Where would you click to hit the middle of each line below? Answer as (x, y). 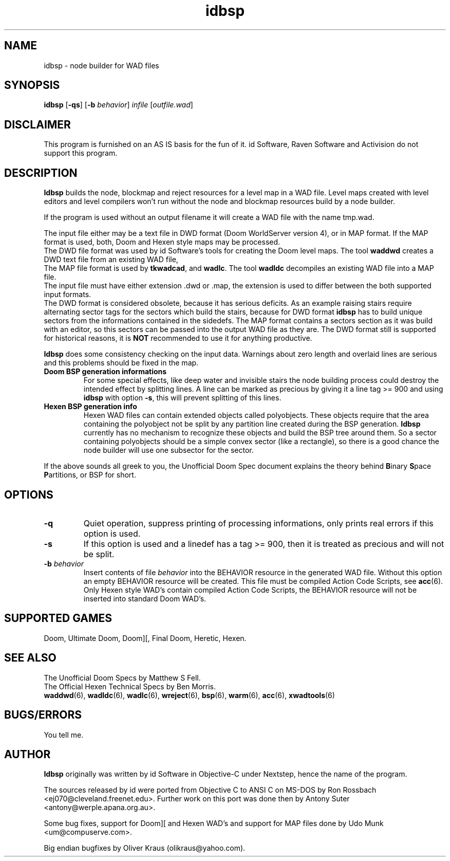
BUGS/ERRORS (43, 715)
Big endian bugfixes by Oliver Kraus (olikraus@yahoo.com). (145, 848)
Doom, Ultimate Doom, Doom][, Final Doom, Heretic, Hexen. (145, 638)
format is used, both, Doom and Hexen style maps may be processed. (162, 242)
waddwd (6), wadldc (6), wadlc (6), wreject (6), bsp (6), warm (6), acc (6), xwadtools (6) (189, 695)
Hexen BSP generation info (90, 407)
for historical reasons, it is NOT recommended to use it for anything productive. (178, 338)
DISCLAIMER (38, 124)
